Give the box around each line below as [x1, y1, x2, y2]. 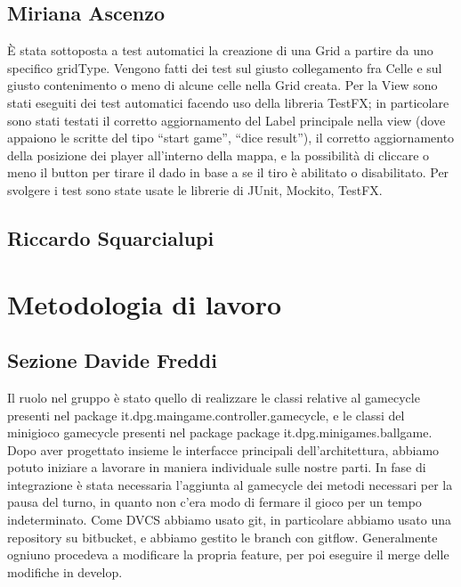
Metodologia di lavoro [7, 285, 282, 322]
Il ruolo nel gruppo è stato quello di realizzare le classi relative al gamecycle [7, 387, 420, 406]
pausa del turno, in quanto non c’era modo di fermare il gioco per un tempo [7, 493, 422, 511]
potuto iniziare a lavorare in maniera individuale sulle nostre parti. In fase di [7, 458, 426, 477]
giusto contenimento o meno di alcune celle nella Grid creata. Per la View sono [7, 76, 438, 94]
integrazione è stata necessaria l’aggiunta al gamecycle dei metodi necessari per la [7, 475, 453, 493]
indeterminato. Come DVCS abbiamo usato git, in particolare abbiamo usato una [7, 510, 452, 529]
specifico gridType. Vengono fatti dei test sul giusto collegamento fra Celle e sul [7, 58, 442, 77]
